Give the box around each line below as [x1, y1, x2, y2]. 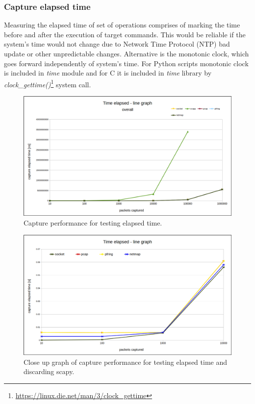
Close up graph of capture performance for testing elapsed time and [24, 356, 227, 367]
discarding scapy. [24, 366, 75, 377]
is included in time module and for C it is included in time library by [4, 68, 212, 78]
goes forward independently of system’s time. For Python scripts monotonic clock [4, 58, 249, 68]
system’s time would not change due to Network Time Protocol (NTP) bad [4, 39, 230, 49]
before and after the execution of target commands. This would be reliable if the [4, 29, 246, 39]
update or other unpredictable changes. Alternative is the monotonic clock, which [4, 49, 249, 58]
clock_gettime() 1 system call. [4, 77, 91, 89]
